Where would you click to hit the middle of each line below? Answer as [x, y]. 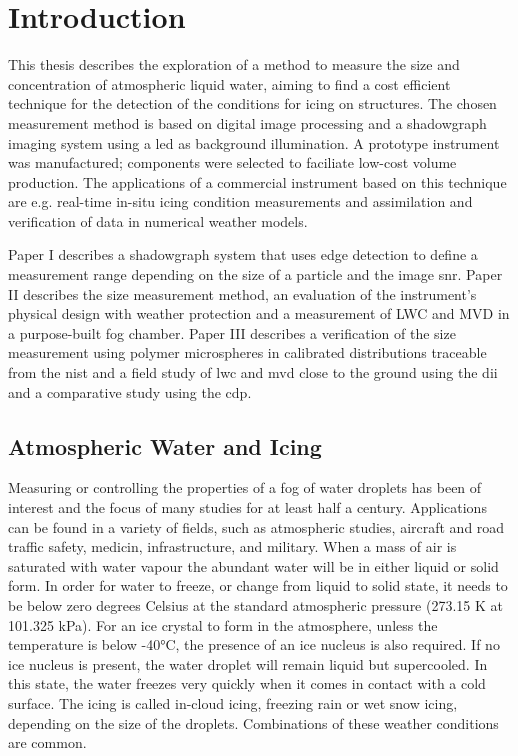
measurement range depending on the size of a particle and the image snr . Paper [255, 274]
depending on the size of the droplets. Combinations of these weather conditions [253, 722]
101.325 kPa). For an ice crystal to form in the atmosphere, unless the [223, 624]
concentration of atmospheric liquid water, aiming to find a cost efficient [229, 83]
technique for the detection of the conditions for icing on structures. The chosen [252, 103]
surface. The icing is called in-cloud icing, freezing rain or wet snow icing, [233, 702]
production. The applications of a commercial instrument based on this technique [257, 181]
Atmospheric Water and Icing [165, 445]
